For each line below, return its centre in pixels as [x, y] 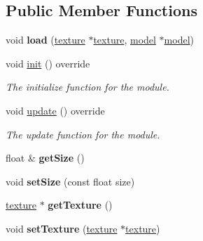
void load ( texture [45, 40]
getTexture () [80, 205]
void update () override [55, 110]
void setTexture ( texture [62, 228]
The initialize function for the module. [87, 87]
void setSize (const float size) [70, 181]
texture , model [125, 40]
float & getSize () [45, 158]
